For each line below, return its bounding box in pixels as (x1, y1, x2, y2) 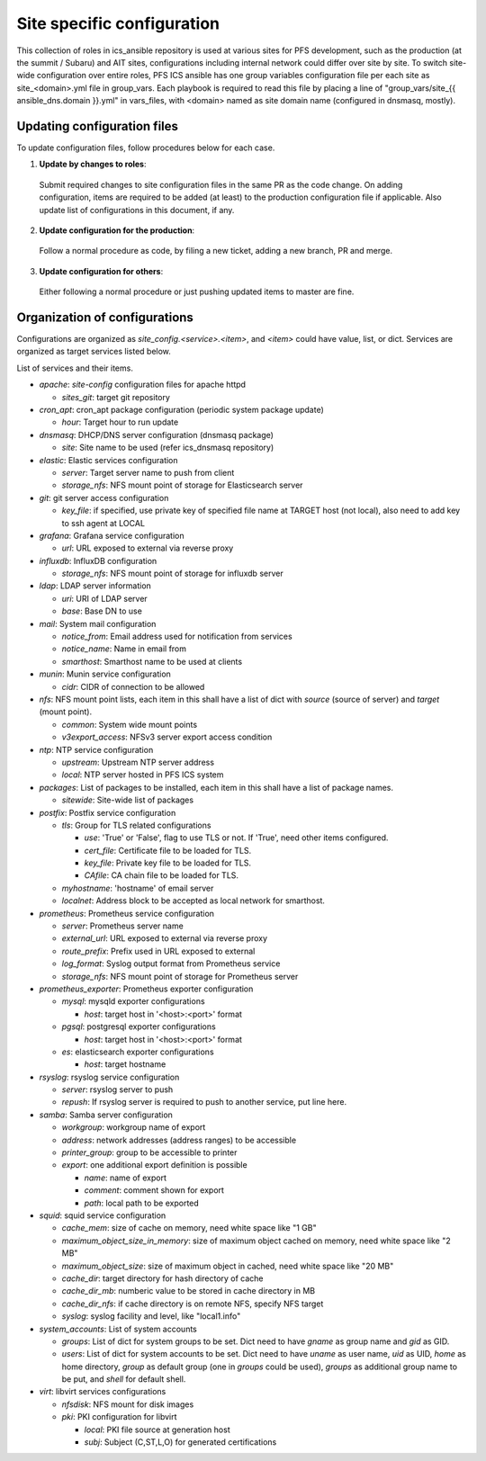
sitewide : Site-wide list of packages (61, 794, 193, 805)
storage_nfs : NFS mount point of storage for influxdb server (61, 568, 283, 579)
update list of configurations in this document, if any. (39, 204, 235, 215)
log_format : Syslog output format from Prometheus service (61, 958, 281, 969)
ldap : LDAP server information (39, 580, 152, 591)
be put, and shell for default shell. (61, 1374, 186, 1385)
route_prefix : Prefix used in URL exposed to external (61, 946, 256, 956)
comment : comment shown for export (84, 1185, 225, 1196)
